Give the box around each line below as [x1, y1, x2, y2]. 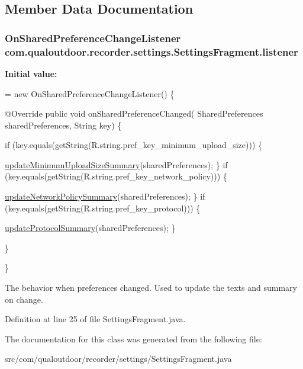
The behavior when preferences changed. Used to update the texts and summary [5, 281, 297, 294]
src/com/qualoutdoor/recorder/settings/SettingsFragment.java [5, 352, 232, 365]
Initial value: [5, 67, 57, 79]
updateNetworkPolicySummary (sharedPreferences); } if [5, 190, 205, 203]
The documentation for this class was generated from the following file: [5, 332, 262, 345]
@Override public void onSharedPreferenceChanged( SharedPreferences [5, 107, 263, 120]
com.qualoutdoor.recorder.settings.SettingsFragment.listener [5, 44, 298, 59]
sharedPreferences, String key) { [5, 118, 122, 131]
